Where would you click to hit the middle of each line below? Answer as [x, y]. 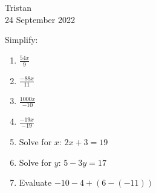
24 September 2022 [40, 19]
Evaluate [35, 182]
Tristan [18, 7]
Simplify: [21, 40]
